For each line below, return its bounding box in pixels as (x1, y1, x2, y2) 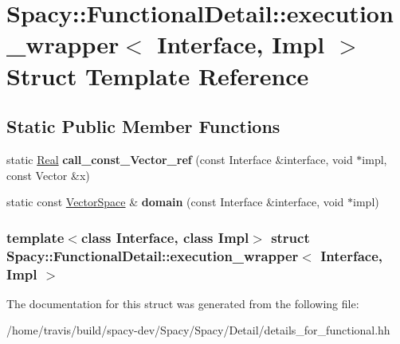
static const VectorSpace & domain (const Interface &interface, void (6, 193, 344, 210)
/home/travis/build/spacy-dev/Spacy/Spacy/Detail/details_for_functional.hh (6, 322, 390, 338)
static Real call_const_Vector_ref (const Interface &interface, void (6, 150, 353, 167)
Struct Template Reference (6, 59, 309, 92)
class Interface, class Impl (80, 227, 249, 247)
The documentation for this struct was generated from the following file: (6, 295, 359, 311)
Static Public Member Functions (6, 114, 280, 139)
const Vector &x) (6, 166, 90, 183)
